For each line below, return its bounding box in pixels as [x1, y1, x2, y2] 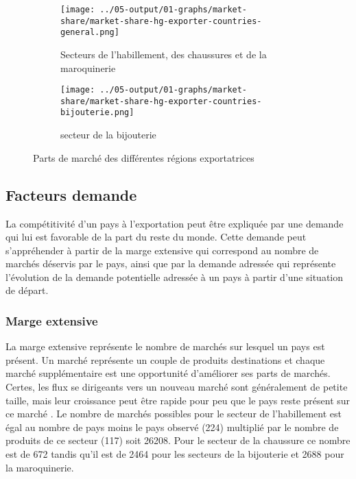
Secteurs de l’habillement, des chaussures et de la [60, 47, 267, 61]
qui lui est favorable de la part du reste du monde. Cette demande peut [5, 230, 307, 244]
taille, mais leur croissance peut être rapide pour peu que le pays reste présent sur [5, 393, 351, 407]
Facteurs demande [5, 184, 137, 205]
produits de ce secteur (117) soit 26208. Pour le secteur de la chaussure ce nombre [5, 433, 351, 447]
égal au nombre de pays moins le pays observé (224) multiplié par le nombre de [5, 419, 339, 434]
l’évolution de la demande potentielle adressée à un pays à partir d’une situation [5, 269, 343, 284]
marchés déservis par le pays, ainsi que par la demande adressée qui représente [5, 256, 336, 271]
